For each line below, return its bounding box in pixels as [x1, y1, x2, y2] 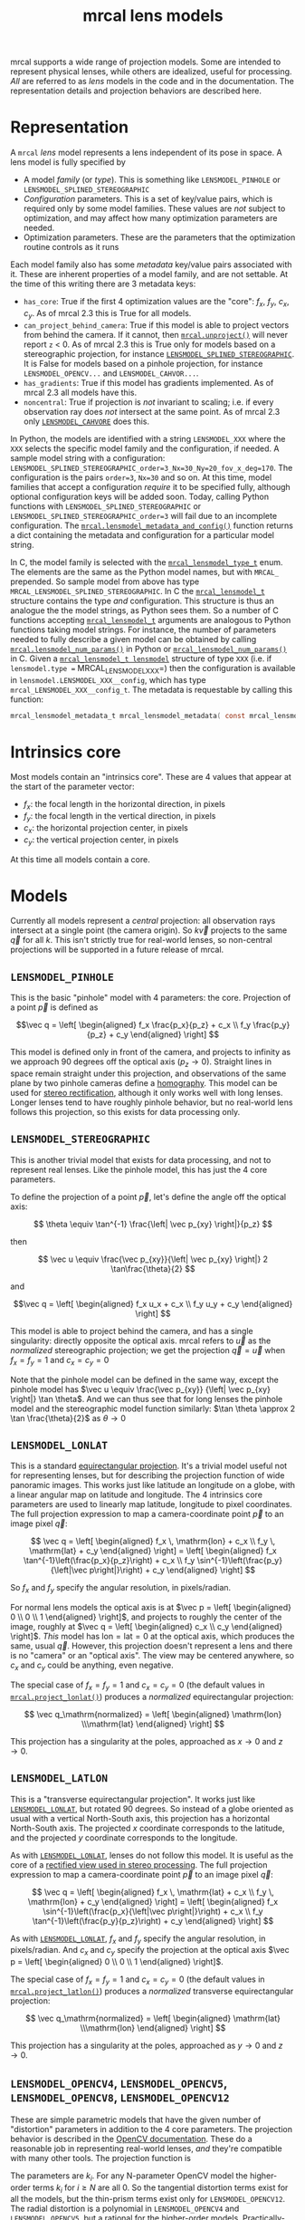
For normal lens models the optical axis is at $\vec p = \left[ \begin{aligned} [10, 1602, 292, 1613]
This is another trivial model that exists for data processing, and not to [10, 1154, 272, 1165]
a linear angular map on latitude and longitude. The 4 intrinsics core [10, 1489, 263, 1500]
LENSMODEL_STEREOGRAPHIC [10, 1133, 151, 1146]
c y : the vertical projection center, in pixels [23, 834, 179, 847]
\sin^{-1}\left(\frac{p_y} [196, 1555, 283, 1566]
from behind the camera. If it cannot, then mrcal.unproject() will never [23, 329, 289, 340]
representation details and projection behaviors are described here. [10, 85, 262, 96]
